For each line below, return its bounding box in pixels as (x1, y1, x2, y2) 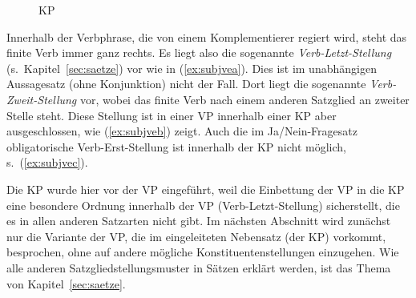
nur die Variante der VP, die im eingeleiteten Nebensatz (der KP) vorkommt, (6, 228, 386, 244)
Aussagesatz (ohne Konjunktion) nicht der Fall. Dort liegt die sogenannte (6, 75, 366, 92)
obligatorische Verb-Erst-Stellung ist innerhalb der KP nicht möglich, (6, 138, 346, 155)
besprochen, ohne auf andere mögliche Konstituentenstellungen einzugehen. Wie (6, 244, 399, 260)
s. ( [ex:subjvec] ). (6, 154, 88, 171)
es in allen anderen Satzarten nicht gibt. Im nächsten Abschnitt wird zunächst (6, 212, 391, 229)
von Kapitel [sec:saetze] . (6, 275, 126, 292)
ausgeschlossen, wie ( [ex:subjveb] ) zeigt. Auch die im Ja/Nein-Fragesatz (6, 123, 357, 139)
